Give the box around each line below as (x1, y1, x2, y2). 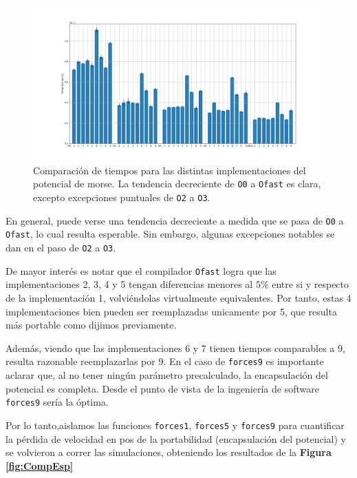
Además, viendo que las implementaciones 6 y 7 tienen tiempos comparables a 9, (6, 340, 345, 355)
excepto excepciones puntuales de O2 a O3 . (33, 190, 210, 205)
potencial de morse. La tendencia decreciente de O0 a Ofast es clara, (33, 176, 321, 191)
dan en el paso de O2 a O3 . (6, 240, 116, 255)
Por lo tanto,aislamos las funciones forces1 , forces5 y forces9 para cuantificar (6, 417, 345, 432)
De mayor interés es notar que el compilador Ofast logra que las (6, 263, 277, 278)
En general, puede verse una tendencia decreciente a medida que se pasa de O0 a (6, 213, 344, 227)
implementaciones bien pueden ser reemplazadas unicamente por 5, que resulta (6, 304, 337, 318)
